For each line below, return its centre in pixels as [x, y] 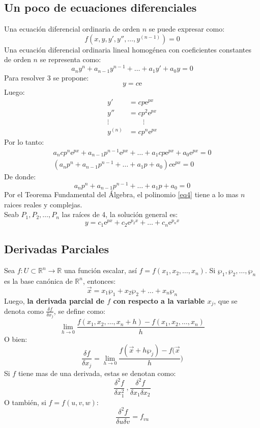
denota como [24, 311]
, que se [226, 300]
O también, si [25, 402]
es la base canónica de [38, 280]
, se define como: [80, 311]
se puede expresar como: [187, 29]
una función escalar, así [100, 270]
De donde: [20, 177]
